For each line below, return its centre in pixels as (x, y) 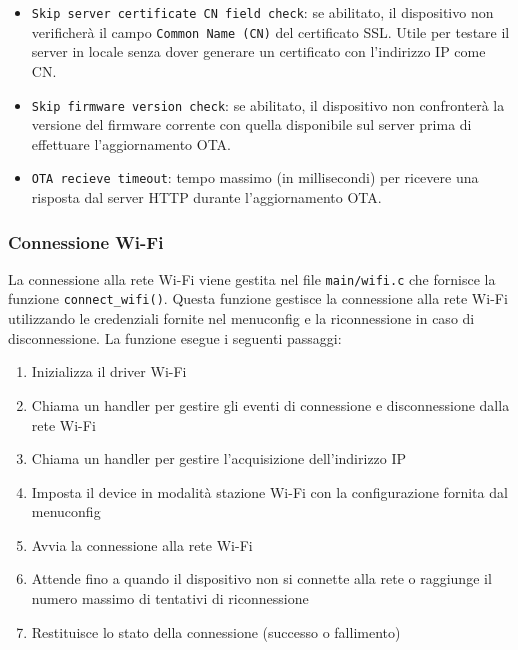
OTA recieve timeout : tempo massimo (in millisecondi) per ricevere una (255, 177)
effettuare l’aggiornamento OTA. (131, 143)
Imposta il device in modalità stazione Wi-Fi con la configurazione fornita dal (269, 491)
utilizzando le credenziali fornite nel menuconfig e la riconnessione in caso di (241, 318)
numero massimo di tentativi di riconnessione (170, 598)
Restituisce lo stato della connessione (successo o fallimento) (216, 631)
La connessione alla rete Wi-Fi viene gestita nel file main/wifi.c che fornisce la (252, 278)
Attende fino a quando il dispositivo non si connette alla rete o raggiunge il (261, 578)
